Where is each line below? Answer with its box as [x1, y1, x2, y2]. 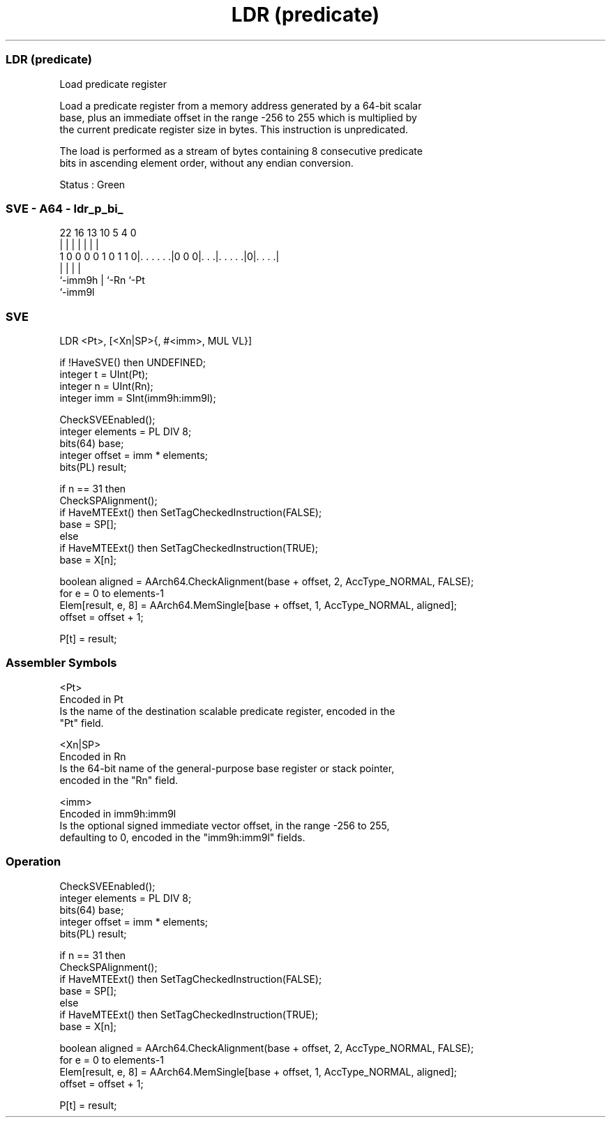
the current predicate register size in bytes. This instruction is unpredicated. [59, 123, 409, 135]
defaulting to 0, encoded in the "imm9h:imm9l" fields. [59, 831, 305, 843]
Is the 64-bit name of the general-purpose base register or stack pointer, [59, 762, 395, 774]
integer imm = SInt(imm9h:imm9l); [59, 392, 216, 404]
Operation [6, 854, 61, 869]
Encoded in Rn [59, 750, 126, 762]
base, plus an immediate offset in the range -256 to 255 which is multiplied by [59, 111, 417, 123]
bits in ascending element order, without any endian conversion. [59, 156, 354, 169]
